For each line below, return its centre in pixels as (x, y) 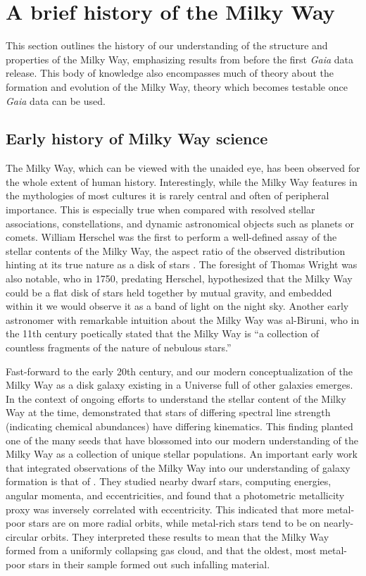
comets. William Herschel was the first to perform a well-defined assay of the (171, 237)
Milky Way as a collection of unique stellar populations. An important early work (182, 454)
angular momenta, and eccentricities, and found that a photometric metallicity (175, 495)
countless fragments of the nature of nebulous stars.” (119, 348)
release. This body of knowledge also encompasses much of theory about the (170, 73)
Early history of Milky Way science (137, 138)
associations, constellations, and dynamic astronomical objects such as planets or (180, 223)
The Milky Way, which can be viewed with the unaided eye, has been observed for (183, 168)
